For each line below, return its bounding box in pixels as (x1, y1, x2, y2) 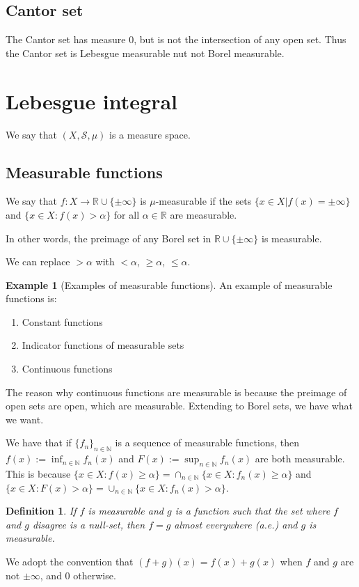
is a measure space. (109, 127, 191, 141)
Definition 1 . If (6, 503, 77, 518)
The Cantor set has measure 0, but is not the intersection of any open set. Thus (6, 32, 346, 47)
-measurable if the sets (155, 194, 252, 208)
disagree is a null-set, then (32, 517, 145, 531)
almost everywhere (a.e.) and (174, 517, 298, 531)
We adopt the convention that (6, 554, 134, 568)
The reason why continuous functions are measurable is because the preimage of (6, 384, 347, 399)
